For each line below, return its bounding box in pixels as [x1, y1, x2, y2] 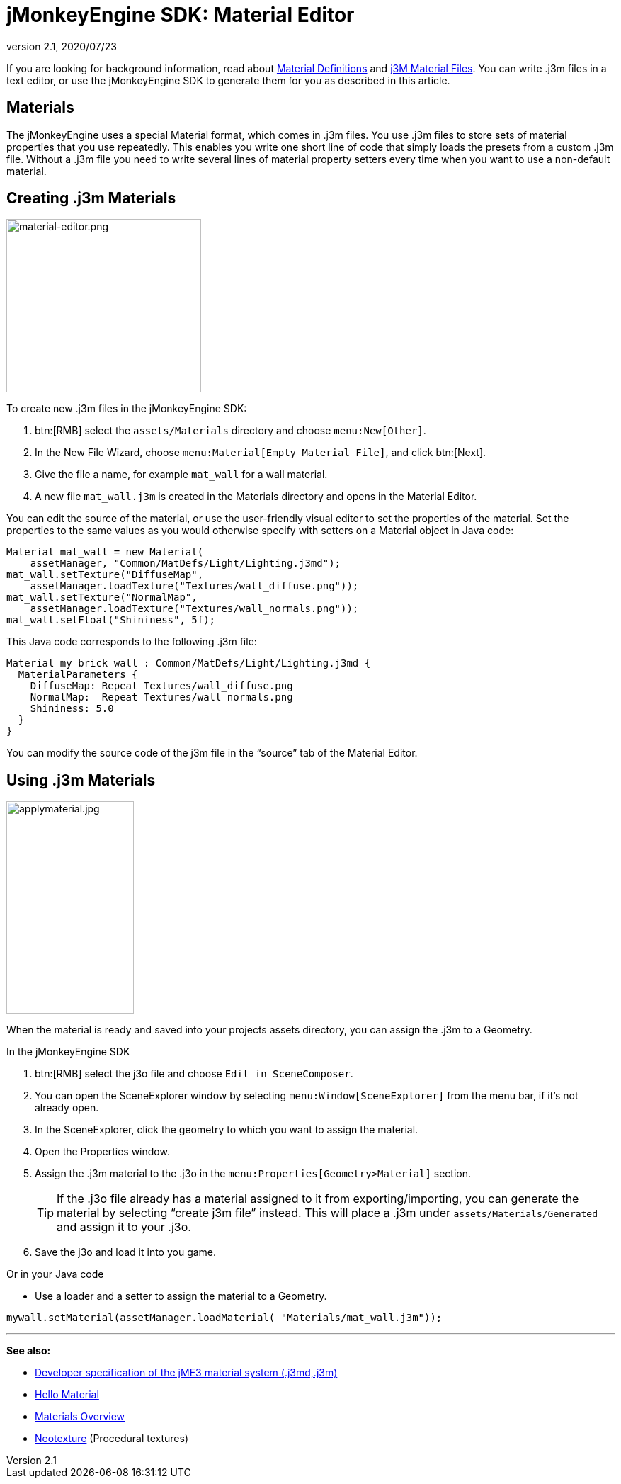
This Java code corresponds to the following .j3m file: [6, 635, 257, 648]
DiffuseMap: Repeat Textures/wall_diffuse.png [30, 680, 293, 692]
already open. [35, 1101, 99, 1114]
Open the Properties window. [35, 1145, 170, 1158]
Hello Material [35, 1388, 99, 1401]
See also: [6, 1344, 51, 1357]
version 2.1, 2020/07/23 [6, 40, 117, 52]
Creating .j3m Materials [6, 189, 176, 208]
